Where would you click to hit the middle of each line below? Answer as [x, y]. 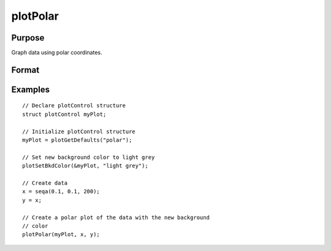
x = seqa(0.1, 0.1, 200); [61, 191]
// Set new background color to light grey [89, 157]
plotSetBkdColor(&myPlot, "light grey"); [85, 166]
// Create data [45, 183]
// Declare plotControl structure [74, 106]
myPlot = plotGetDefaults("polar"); [77, 140]
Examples [31, 89]
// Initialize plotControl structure [79, 131]
